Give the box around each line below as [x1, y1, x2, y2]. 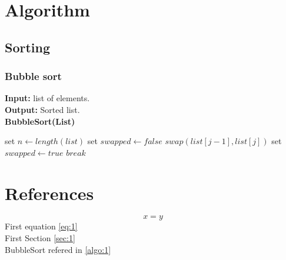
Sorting [5, 38, 51, 56]
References [5, 181, 94, 205]
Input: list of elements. [5, 92, 90, 104]
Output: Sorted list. [5, 103, 80, 115]
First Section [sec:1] [5, 232, 75, 244]
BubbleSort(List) [5, 115, 75, 127]
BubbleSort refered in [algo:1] [5, 243, 111, 255]
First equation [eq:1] [5, 220, 78, 232]
